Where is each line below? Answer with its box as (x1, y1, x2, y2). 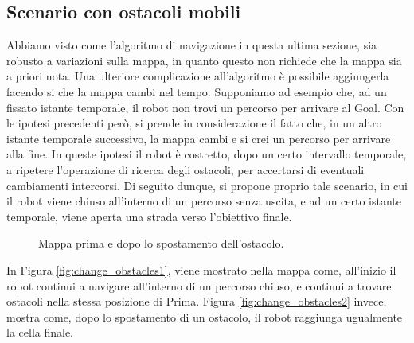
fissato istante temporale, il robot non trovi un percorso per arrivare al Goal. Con (6, 99, 404, 115)
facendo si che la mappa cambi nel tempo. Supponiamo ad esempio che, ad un (6, 83, 387, 99)
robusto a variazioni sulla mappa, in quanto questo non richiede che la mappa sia (6, 52, 402, 68)
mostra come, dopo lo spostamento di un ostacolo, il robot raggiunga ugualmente (6, 308, 403, 325)
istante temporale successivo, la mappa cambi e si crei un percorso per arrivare (6, 130, 391, 146)
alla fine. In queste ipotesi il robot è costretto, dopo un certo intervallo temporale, (6, 146, 407, 162)
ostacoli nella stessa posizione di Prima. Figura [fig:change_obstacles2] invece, (6, 293, 387, 310)
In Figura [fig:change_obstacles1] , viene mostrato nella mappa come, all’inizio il (6, 261, 396, 278)
